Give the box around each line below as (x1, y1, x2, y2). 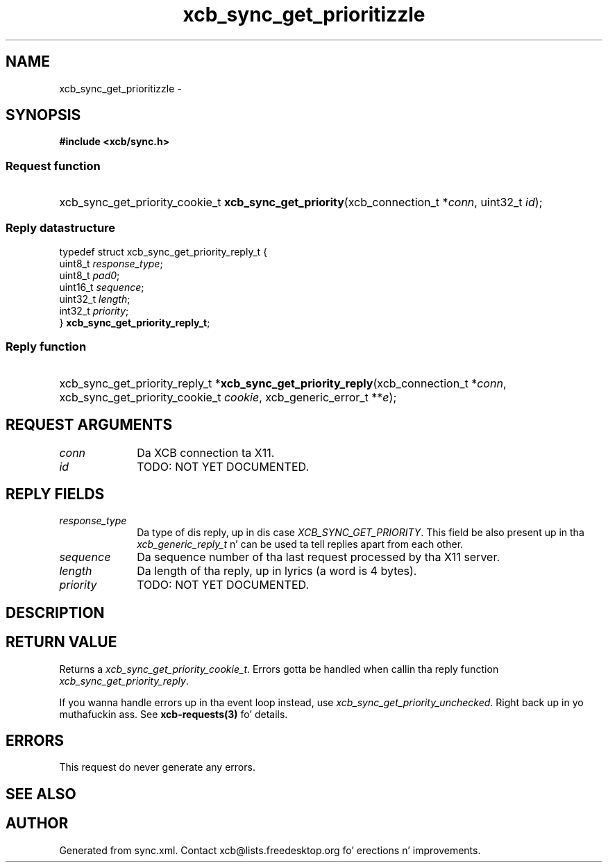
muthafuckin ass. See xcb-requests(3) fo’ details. (59, 708, 288, 720)
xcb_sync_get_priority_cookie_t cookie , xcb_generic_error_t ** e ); (59, 390, 397, 404)
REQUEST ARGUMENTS (6, 416, 173, 434)
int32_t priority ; (59, 304, 129, 317)
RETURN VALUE (6, 633, 117, 651)
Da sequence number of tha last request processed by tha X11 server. (137, 550, 500, 565)
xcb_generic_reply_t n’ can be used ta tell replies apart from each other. (137, 538, 464, 551)
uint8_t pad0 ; (59, 269, 120, 281)
